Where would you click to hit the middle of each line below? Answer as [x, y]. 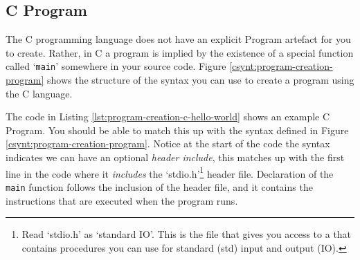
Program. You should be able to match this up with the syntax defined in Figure [177, 130]
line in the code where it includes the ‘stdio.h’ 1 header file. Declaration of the [170, 172]
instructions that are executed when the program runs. [122, 200]
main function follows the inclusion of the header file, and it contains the [159, 186]
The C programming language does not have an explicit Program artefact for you [178, 39]
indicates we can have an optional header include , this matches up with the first [175, 157]
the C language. [39, 93]
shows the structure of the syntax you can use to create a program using [200, 80]
